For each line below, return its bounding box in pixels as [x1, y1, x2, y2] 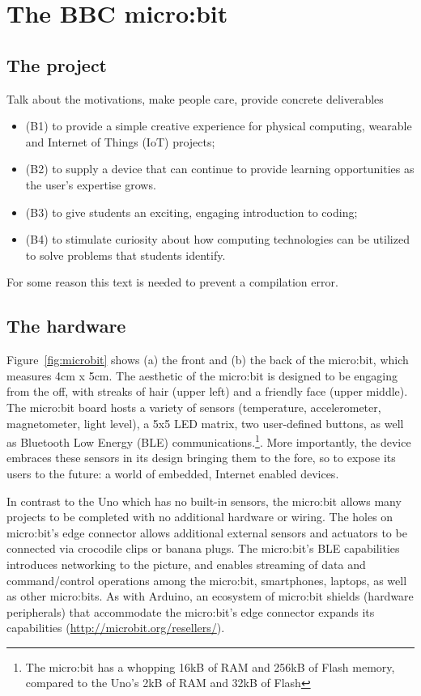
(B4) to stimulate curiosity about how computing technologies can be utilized [25, 231, 410, 248]
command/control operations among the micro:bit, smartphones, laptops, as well [6, 571, 407, 588]
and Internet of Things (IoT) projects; [25, 133, 215, 150]
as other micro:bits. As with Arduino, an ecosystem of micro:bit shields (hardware [6, 588, 414, 605]
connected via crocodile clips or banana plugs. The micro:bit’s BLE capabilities [6, 540, 400, 557]
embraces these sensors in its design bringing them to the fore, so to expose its [6, 449, 396, 466]
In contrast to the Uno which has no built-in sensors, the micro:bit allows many [6, 492, 402, 509]
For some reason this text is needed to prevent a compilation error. [6, 274, 338, 291]
